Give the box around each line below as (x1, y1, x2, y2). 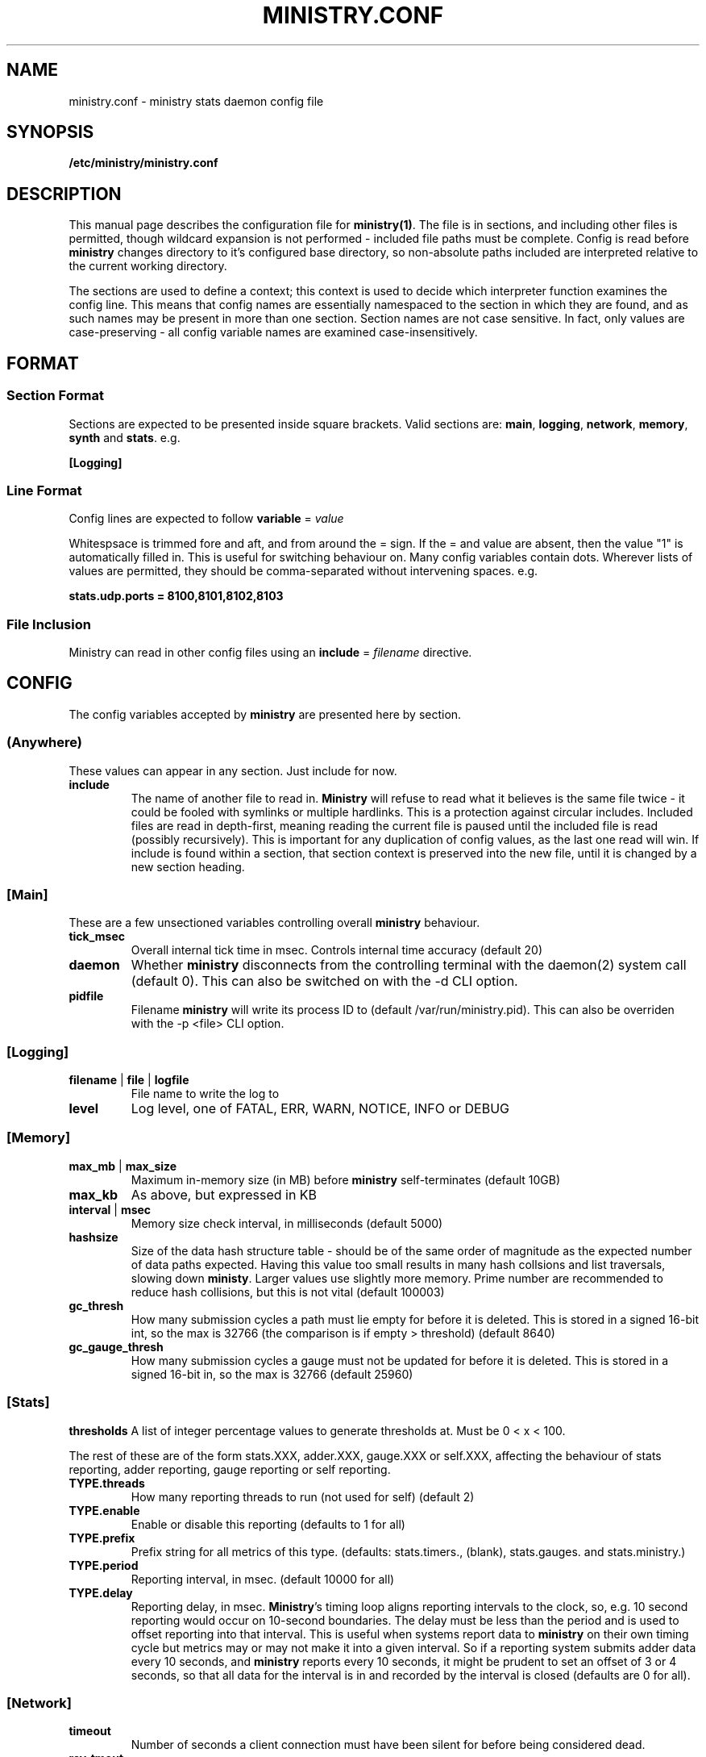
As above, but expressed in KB (131, 1186, 318, 1203)
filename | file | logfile (69, 1073, 189, 1087)
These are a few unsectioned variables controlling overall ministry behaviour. (69, 916, 480, 930)
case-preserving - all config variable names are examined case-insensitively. (69, 325, 478, 340)
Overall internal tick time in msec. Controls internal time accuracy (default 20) (131, 943, 542, 958)
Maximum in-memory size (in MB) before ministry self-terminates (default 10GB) (131, 1172, 561, 1187)
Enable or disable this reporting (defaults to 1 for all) (131, 1517, 405, 1531)
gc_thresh (69, 1298, 124, 1313)
